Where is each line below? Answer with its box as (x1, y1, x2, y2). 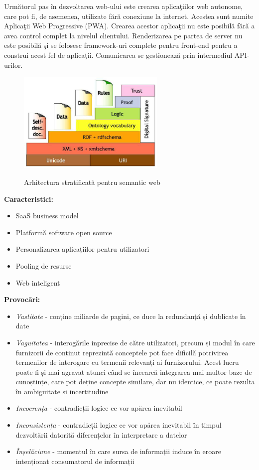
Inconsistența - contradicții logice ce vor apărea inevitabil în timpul (15, 420, 222, 430)
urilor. (4, 59, 23, 70)
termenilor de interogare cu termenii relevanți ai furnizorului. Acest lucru (15, 357, 239, 367)
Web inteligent (15, 277, 60, 288)
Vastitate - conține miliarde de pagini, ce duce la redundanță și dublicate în (15, 311, 246, 321)
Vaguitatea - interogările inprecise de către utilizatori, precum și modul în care (15, 337, 255, 347)
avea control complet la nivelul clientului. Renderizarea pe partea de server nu (4, 30, 243, 40)
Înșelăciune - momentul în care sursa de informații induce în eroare (15, 446, 221, 457)
